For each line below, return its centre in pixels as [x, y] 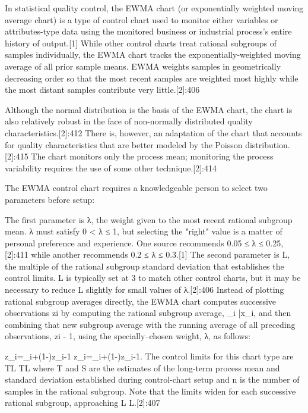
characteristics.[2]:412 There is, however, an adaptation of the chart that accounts [153, 132]
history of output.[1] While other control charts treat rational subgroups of [141, 43]
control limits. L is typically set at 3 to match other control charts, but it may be [153, 278]
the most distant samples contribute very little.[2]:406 [102, 90]
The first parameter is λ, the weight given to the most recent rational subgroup [149, 219]
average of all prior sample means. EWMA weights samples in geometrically [143, 66]
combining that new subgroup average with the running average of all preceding [150, 324]
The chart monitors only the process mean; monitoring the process [152, 156]
